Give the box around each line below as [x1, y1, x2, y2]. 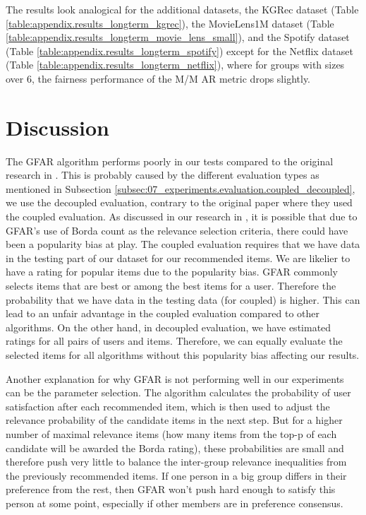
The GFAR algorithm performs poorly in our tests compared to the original [6, 153, 334, 168]
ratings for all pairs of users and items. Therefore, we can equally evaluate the [6, 333, 343, 348]
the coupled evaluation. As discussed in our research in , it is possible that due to [6, 209, 358, 224]
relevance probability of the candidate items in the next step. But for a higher [6, 413, 343, 427]
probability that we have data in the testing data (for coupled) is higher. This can [6, 292, 360, 307]
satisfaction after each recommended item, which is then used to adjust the [6, 398, 330, 413]
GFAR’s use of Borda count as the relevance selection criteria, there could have [6, 223, 348, 237]
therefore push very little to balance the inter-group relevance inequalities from [6, 454, 347, 469]
